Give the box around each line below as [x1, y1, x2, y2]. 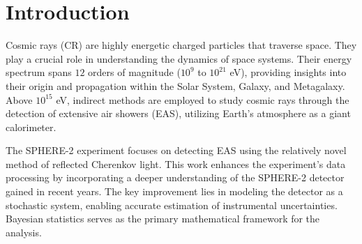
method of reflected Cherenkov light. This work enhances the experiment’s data [6, 156, 346, 171]
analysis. [6, 224, 42, 239]
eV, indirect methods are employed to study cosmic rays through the [56, 92, 349, 107]
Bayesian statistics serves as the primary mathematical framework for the [6, 211, 320, 226]
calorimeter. [6, 119, 56, 134]
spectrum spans [6, 65, 72, 79]
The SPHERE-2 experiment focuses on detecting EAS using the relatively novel [6, 143, 347, 158]
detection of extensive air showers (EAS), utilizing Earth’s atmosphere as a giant [6, 106, 351, 121]
